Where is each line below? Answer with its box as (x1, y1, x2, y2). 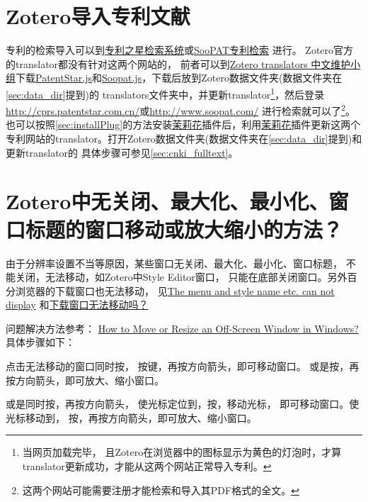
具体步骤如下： (6, 335, 75, 350)
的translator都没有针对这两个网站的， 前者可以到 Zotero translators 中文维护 (6, 56, 351, 71)
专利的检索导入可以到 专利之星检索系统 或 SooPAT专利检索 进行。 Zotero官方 (6, 43, 354, 57)
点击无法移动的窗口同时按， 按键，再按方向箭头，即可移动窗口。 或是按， (6, 359, 350, 374)
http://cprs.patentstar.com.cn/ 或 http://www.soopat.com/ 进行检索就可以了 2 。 (6, 101, 355, 118)
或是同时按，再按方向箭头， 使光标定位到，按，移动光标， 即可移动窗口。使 (6, 396, 360, 411)
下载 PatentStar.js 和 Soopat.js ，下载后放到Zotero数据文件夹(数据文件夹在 (16, 70, 343, 85)
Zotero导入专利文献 (6, 1, 190, 30)
